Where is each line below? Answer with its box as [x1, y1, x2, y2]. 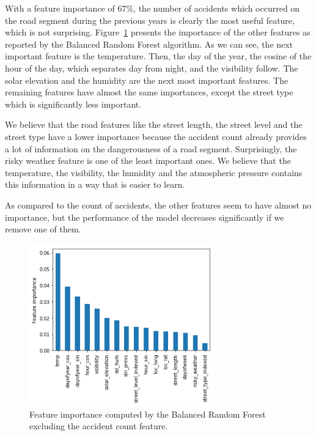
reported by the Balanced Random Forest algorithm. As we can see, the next [5, 37, 293, 50]
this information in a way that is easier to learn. [5, 178, 185, 191]
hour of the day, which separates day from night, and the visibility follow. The [5, 61, 298, 74]
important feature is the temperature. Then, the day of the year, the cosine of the [5, 50, 312, 62]
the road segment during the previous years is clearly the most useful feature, [5, 13, 295, 26]
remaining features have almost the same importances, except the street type [5, 86, 293, 98]
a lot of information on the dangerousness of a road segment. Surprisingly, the [5, 142, 297, 155]
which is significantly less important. [5, 97, 142, 110]
